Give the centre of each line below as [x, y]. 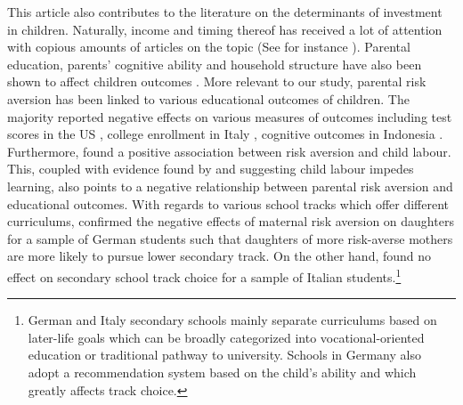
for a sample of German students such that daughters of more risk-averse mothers [230, 238]
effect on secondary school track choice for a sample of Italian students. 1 [204, 275]
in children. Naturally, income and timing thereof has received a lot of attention [225, 29]
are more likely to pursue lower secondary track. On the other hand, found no [219, 256]
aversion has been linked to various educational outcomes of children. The [208, 98]
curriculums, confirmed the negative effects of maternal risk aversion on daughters [231, 221]
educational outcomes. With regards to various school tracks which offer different [228, 203]
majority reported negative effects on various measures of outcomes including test [230, 116]
